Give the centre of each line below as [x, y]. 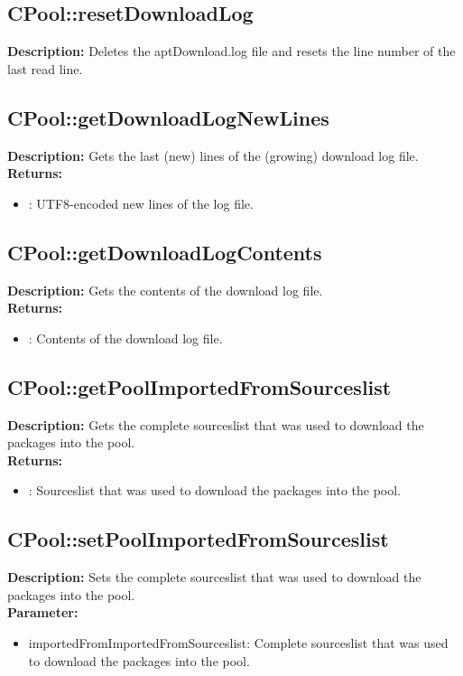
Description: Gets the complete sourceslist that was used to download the [216, 424]
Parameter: [43, 612]
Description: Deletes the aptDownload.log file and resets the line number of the [231, 51]
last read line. [45, 68]
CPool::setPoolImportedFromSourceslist [198, 539]
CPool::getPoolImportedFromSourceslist [199, 386]
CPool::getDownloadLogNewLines [168, 117]
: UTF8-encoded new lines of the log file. [141, 203]
